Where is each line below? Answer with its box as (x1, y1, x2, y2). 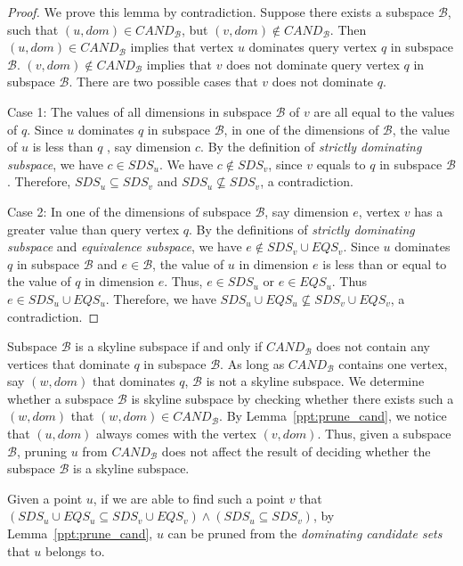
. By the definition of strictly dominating (200, 137, 422, 156)
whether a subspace (7, 389, 114, 407)
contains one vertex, (338, 354, 448, 373)
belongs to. (45, 541, 105, 560)
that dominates (92, 372, 175, 390)
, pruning (16, 441, 67, 460)
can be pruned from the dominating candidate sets (167, 524, 443, 543)
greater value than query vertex (7, 219, 180, 238)
